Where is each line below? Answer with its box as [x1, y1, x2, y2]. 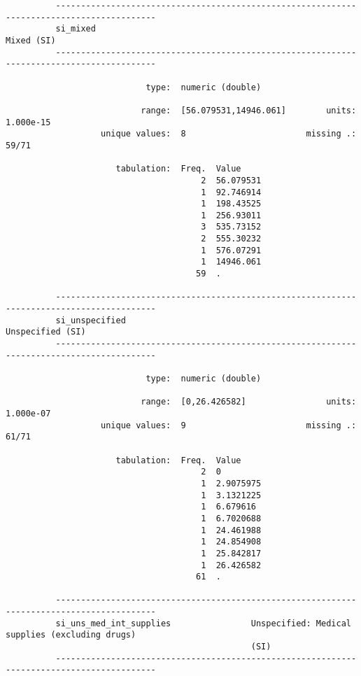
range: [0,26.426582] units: [141, 397, 357, 407]
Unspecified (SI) [6, 327, 86, 337]
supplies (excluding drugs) [6, 630, 136, 640]
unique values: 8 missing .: [101, 129, 357, 139]
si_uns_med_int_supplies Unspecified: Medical [55, 618, 351, 628]
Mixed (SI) [6, 35, 56, 45]
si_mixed [55, 24, 96, 34]
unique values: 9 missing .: [101, 420, 357, 430]
